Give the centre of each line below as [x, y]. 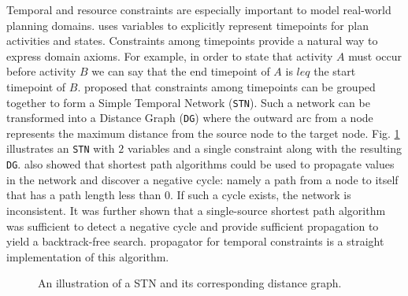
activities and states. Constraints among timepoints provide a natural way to [192, 41]
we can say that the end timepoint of [181, 71]
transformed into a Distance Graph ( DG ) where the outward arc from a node [190, 118]
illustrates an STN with [61, 148]
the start [335, 71]
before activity [41, 71]
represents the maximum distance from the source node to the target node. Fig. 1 [203, 133]
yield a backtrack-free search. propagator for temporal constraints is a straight [195, 241]
